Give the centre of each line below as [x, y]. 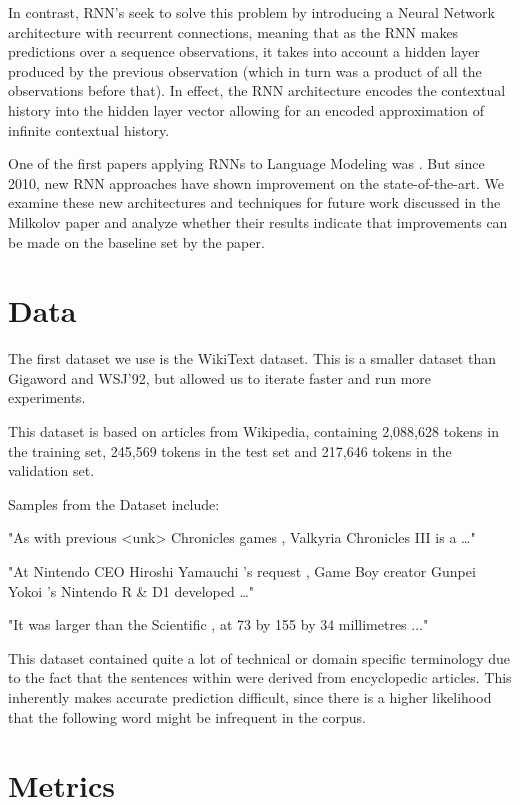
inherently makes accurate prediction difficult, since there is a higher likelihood [250, 696]
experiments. [47, 397]
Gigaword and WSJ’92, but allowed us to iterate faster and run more [219, 377]
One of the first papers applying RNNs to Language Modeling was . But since [246, 163]
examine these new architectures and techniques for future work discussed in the [254, 202]
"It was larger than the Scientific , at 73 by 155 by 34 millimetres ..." [218, 624]
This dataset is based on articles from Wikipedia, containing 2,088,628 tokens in [253, 431]
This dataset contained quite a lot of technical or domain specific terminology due [259, 657]
